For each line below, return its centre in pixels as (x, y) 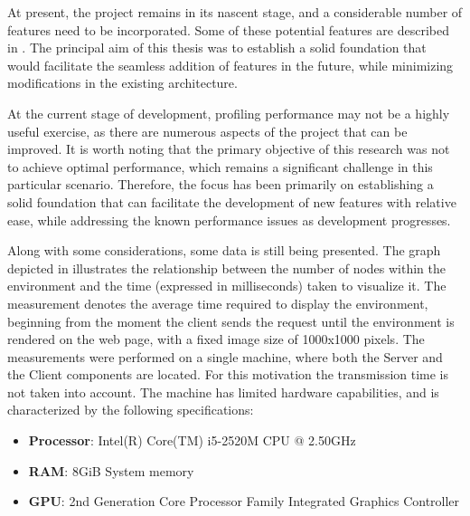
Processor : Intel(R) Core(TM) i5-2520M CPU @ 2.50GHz (192, 440)
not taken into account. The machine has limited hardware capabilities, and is (223, 392)
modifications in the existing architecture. (122, 83)
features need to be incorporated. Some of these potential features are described (228, 29)
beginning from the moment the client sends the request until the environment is (231, 321)
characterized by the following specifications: (131, 410)
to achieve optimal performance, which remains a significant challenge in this (220, 166)
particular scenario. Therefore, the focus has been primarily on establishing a (221, 184)
